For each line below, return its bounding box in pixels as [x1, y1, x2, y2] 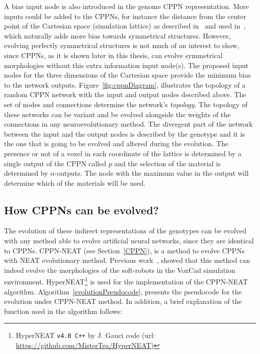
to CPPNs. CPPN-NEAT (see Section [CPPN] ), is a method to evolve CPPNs [4, 245, 245, 255]
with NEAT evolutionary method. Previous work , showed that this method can [4, 255, 250, 265]
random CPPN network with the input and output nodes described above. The [4, 89, 246, 100]
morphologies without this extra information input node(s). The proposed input [4, 60, 248, 70]
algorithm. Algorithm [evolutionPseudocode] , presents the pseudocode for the [4, 286, 242, 296]
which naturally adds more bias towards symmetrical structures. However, [4, 30, 231, 41]
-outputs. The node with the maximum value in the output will [54, 168, 249, 178]
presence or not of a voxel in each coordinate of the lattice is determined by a [4, 148, 241, 158]
